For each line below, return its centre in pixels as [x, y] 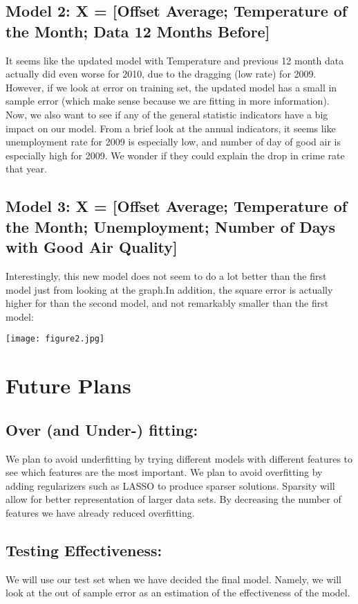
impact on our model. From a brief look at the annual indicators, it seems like [171, 128]
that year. [26, 169]
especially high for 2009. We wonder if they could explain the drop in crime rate [175, 155]
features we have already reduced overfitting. [100, 512]
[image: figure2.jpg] [55, 339]
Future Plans [68, 385]
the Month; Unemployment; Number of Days [171, 226]
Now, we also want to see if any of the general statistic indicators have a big [167, 114]
